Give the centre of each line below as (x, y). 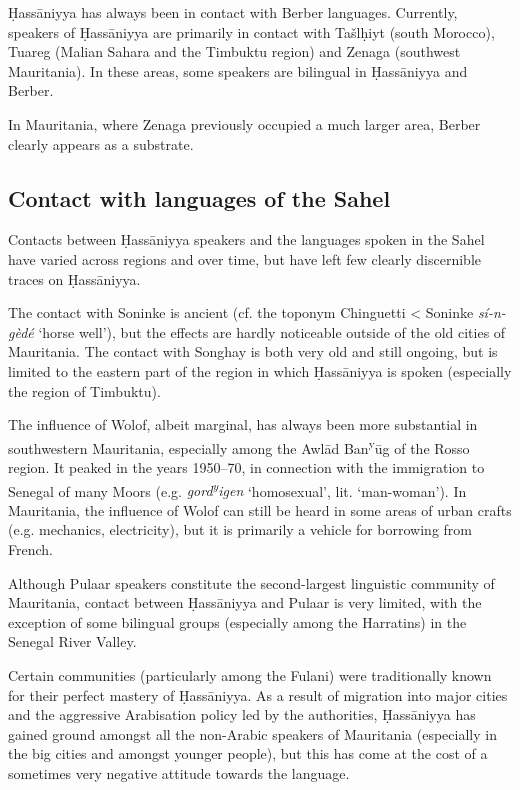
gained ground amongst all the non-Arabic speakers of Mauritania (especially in (252, 733)
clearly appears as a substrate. (101, 143)
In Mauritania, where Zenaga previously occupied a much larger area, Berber (244, 123)
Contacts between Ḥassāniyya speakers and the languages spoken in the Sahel (246, 239)
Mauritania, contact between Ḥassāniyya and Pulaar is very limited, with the (245, 602)
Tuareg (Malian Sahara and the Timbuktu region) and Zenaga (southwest (234, 51)
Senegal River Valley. (72, 641)
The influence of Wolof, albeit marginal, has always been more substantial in (243, 424)
